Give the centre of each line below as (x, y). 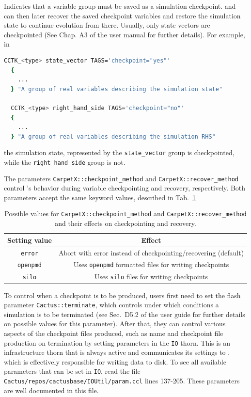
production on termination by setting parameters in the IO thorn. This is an (117, 342)
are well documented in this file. (51, 390)
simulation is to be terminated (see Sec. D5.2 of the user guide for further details (125, 314)
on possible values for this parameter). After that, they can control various (115, 324)
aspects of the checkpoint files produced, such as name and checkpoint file (114, 333)
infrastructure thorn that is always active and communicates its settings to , (117, 352)
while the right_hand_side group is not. (65, 162)
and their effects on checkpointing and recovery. (125, 223)
